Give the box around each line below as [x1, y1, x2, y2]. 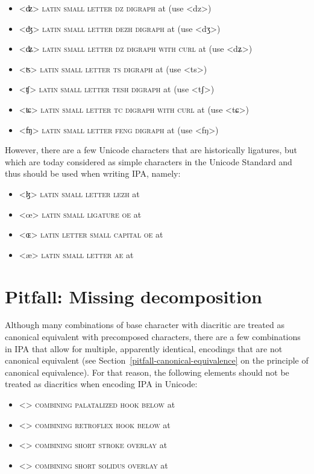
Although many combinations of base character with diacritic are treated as [5, 318, 284, 331]
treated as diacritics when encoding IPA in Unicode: [5, 378, 198, 390]
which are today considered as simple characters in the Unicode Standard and [5, 155, 292, 168]
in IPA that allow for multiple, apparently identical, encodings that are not [5, 342, 283, 355]
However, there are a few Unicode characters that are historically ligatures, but [5, 144, 298, 156]
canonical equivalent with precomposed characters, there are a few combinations [5, 330, 301, 343]
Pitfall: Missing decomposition [5, 283, 262, 308]
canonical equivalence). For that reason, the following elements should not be [5, 365, 289, 378]
